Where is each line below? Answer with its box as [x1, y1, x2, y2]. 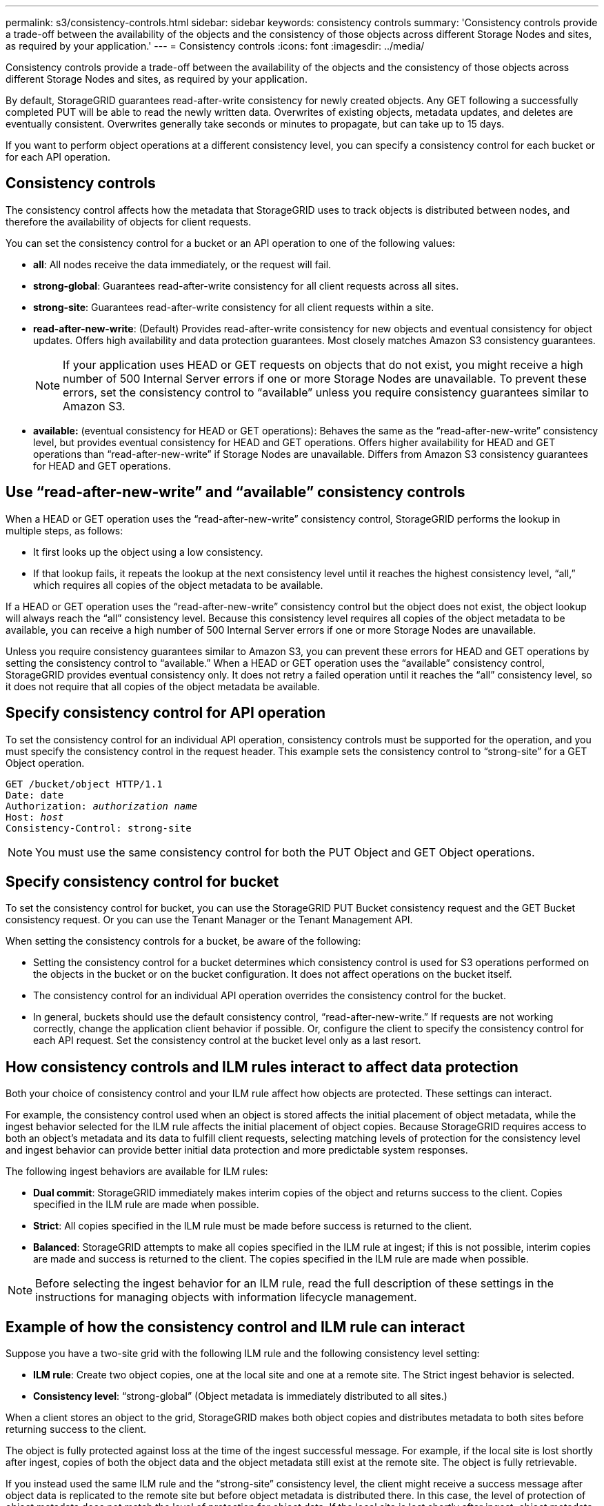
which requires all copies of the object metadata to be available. [33, 579, 323, 591]
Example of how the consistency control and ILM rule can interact [6, 1318, 465, 1336]
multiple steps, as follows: [6, 524, 123, 536]
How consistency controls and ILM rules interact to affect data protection [6, 1058, 519, 1076]
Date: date [6, 789, 64, 801]
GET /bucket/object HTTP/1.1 [6, 778, 163, 790]
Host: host [6, 811, 64, 823]
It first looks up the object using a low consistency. [33, 545, 263, 558]
